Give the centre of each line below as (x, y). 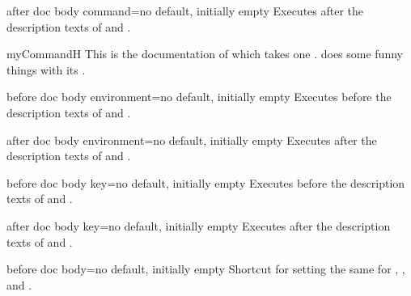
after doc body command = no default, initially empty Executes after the (185, 11)
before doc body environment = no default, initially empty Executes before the (199, 97)
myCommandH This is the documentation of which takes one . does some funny (205, 54)
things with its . (46, 69)
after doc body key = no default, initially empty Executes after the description (199, 225)
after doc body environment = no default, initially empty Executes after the (192, 140)
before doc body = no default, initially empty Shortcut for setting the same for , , (206, 269)
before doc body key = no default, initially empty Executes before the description (206, 182)
